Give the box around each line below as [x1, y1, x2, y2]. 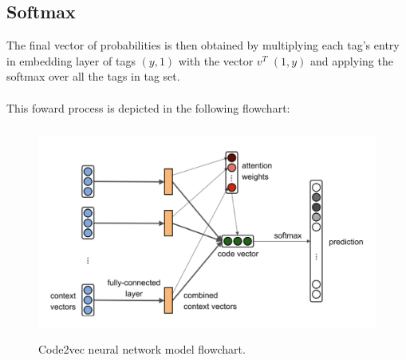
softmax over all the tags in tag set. [6, 68, 180, 85]
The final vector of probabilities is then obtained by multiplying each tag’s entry [6, 37, 400, 53]
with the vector [178, 52, 254, 69]
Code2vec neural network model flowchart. [38, 341, 246, 358]
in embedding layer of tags [6, 52, 136, 69]
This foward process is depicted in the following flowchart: [6, 99, 290, 116]
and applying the [310, 52, 393, 69]
